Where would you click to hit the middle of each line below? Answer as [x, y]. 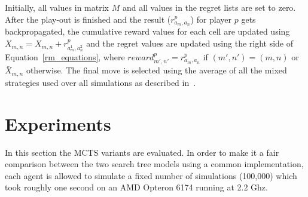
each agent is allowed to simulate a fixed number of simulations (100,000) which [151, 175]
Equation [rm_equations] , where [65, 57]
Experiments [58, 123]
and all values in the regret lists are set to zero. [209, 7]
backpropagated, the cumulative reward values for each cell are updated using [147, 31]
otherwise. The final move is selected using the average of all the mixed [156, 70]
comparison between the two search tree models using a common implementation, [154, 164]
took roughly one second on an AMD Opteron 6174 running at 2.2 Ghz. [136, 187]
